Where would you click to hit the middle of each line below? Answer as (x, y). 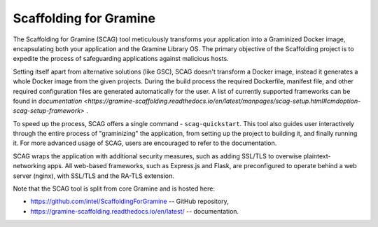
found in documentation (48, 101)
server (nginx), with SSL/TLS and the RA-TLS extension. (93, 176)
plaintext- (317, 156)
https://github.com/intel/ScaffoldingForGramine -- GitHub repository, (129, 201)
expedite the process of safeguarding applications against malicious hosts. (121, 59)
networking (29, 166)
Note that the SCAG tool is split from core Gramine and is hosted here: (114, 188)
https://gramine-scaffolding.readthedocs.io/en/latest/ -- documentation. (135, 211)
